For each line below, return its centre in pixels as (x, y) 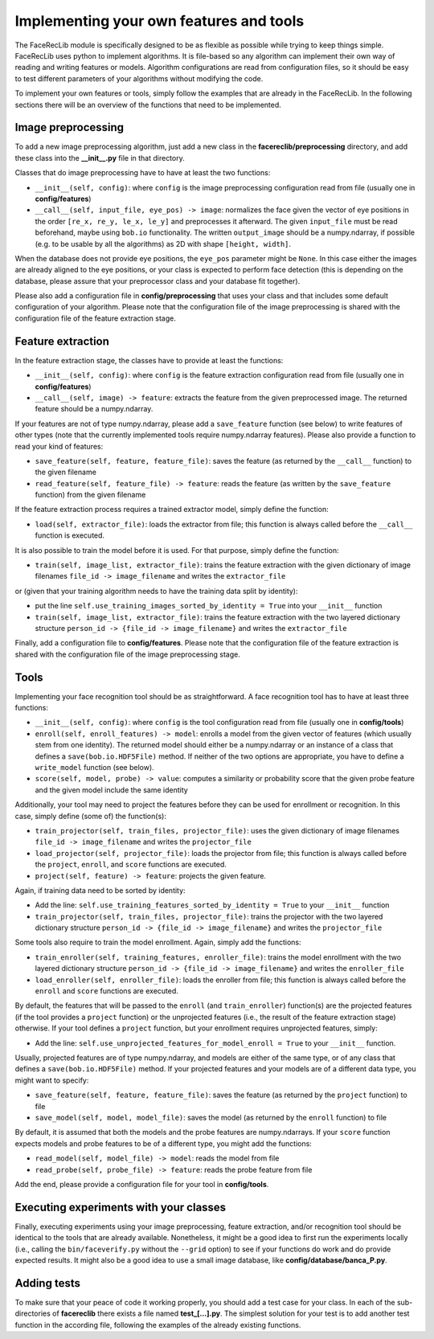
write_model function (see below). (94, 768)
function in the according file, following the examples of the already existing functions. (158, 1325)
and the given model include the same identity (111, 790)
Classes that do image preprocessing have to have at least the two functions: (143, 173)
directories (33, 1313)
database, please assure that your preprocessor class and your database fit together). (158, 280)
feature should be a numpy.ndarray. (94, 409)
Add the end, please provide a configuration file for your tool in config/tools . (142, 1184)
